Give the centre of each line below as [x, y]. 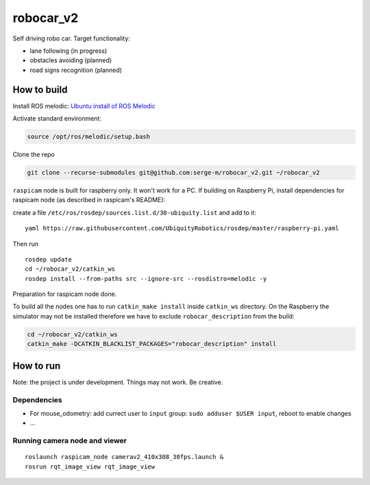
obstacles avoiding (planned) [71, 60]
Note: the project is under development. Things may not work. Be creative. [118, 382]
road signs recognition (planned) [76, 70]
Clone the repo [34, 154]
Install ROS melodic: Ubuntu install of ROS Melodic [84, 105]
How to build [40, 89]
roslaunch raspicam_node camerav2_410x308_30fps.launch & [124, 457]
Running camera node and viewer [70, 440]
